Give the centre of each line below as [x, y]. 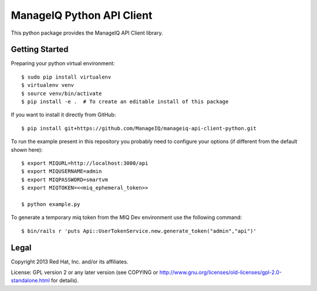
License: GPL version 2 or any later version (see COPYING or [85, 272]
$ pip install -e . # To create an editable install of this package [125, 102]
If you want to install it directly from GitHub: [63, 115]
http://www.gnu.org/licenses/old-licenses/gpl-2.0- [220, 272]
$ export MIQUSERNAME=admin [62, 171]
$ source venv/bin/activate [62, 93]
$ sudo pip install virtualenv [66, 77]
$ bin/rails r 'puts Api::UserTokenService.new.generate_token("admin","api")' [139, 231]
